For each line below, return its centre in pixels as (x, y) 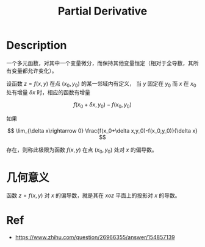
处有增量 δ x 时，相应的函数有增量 (48, 92)
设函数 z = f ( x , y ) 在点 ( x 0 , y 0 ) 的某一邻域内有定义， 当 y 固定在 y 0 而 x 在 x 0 (101, 84)
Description (37, 45)
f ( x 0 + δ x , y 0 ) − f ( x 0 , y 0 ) (103, 105)
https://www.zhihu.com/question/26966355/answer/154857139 (95, 237)
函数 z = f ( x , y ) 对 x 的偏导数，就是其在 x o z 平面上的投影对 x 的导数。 (93, 195)
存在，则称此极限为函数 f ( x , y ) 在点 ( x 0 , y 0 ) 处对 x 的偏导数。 (82, 150)
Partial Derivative (103, 11)
